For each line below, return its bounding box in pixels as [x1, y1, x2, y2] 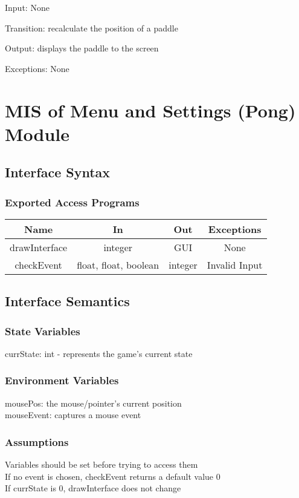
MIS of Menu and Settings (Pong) [5, 97, 296, 122]
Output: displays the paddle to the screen [5, 42, 159, 54]
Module [5, 121, 70, 146]
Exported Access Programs [5, 194, 140, 209]
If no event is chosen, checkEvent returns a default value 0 [5, 470, 220, 482]
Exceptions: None [5, 62, 69, 74]
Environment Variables [5, 373, 119, 388]
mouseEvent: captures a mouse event [5, 408, 141, 421]
